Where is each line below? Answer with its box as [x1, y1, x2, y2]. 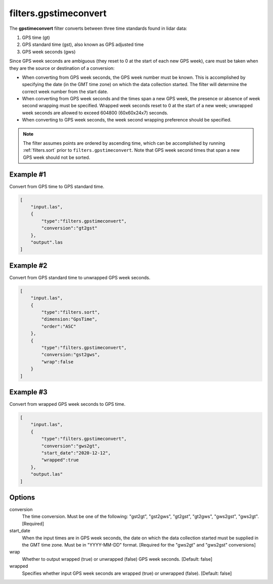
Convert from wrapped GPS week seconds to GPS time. [9, 401, 126, 407]
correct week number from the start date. [22, 89, 109, 95]
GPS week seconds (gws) [22, 49, 76, 55]
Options [9, 493, 35, 502]
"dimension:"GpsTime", [41, 316, 98, 322]
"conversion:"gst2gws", [41, 352, 101, 358]
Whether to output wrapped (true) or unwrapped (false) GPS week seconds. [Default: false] [22, 556, 212, 562]
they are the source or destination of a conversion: [9, 65, 115, 71]
